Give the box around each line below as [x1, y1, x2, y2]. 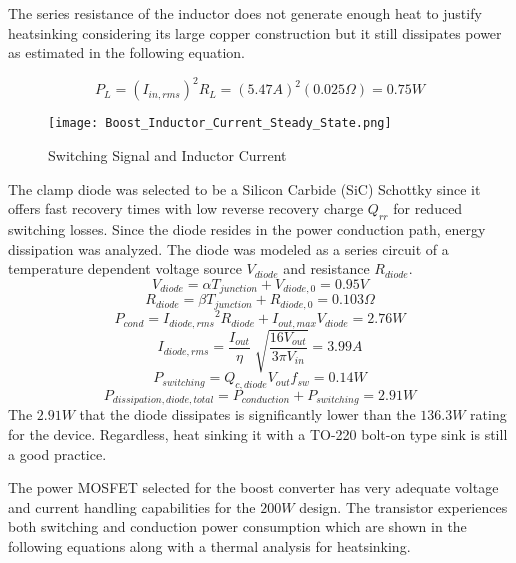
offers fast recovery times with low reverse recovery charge [8, 198, 364, 219]
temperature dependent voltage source [8, 258, 242, 279]
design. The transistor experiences [299, 496, 508, 517]
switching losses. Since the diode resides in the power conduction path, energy [8, 218, 486, 239]
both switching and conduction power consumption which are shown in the [8, 516, 467, 537]
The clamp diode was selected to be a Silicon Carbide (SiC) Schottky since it [8, 178, 481, 199]
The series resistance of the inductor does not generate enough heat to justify [8, 3, 482, 23]
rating [470, 404, 507, 425]
